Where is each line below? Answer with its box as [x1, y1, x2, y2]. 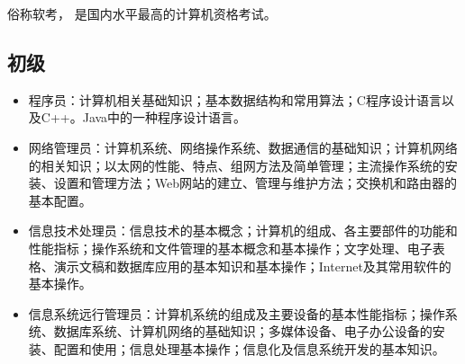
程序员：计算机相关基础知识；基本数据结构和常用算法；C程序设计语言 [28, 90, 442, 109]
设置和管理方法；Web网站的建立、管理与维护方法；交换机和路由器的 [53, 173, 458, 192]
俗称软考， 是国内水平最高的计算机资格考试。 [7, 4, 277, 22]
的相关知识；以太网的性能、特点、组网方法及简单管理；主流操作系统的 [28, 155, 445, 174]
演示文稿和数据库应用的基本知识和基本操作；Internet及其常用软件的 [53, 256, 451, 275]
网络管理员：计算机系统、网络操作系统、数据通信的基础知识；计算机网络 [28, 138, 458, 156]
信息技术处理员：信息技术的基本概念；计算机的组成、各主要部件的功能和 [28, 221, 458, 240]
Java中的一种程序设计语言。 [82, 108, 247, 127]
